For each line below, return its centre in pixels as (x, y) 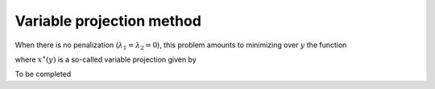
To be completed (43, 74)
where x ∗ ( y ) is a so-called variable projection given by (106, 59)
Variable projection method (108, 21)
